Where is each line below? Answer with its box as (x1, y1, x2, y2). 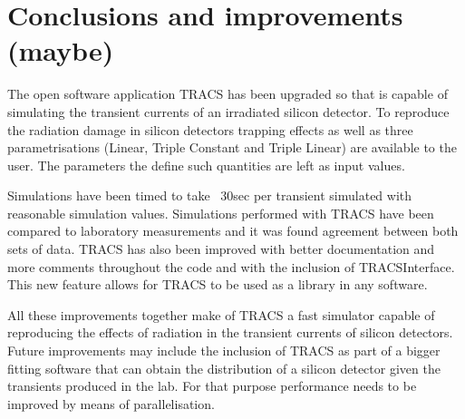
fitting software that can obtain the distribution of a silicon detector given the (7, 358, 441, 377)
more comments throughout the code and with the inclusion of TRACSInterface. (7, 257, 455, 276)
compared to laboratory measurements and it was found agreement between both (7, 221, 459, 240)
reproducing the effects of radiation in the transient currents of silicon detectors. (7, 323, 453, 342)
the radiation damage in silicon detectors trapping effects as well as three (7, 120, 413, 139)
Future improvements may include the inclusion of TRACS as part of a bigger (7, 341, 441, 360)
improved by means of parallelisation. (7, 394, 215, 413)
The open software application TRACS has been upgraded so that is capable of (7, 84, 448, 103)
